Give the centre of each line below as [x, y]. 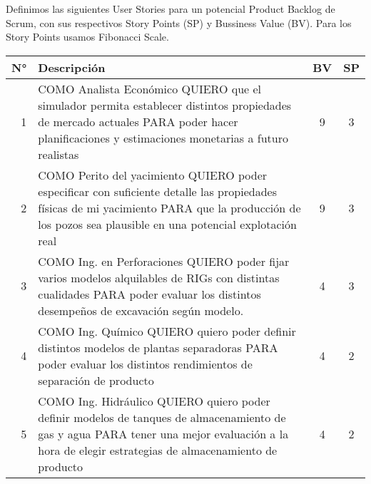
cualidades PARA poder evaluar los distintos [149, 294]
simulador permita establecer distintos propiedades [165, 105]
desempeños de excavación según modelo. [141, 310]
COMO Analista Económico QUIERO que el [150, 88]
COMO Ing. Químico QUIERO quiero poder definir [167, 331]
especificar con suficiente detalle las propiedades [157, 191]
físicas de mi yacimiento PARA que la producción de [169, 207]
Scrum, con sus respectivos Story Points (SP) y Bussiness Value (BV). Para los [179, 22]
